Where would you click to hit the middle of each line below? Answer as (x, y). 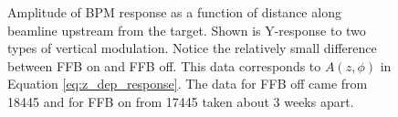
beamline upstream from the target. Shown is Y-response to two (187, 30)
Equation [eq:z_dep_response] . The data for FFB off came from (188, 84)
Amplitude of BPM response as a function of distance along (174, 12)
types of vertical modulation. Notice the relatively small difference (192, 48)
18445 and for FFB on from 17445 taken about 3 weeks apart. (181, 101)
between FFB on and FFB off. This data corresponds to (164, 65)
